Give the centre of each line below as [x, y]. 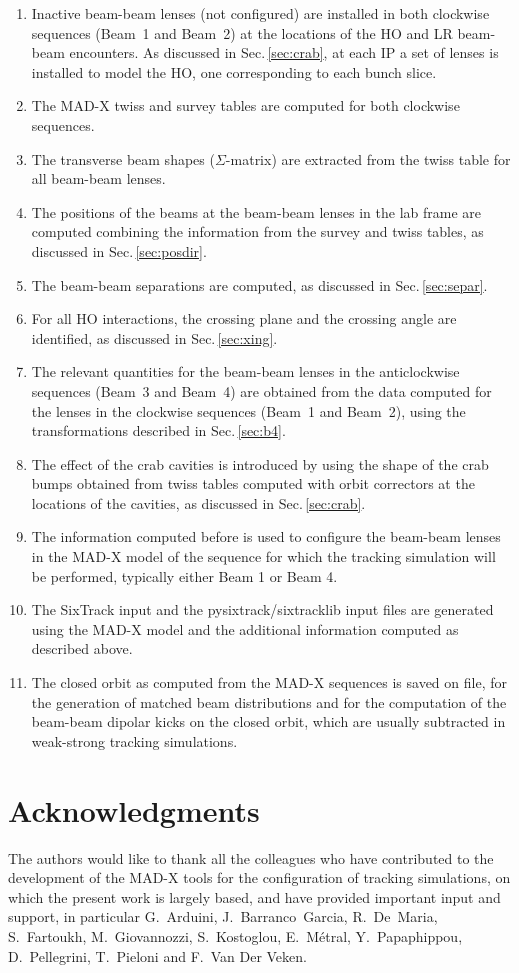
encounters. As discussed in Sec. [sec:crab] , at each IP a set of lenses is [284, 52]
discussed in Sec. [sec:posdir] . [119, 250]
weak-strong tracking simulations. [134, 740]
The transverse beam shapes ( [123, 158]
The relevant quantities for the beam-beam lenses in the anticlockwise [245, 371]
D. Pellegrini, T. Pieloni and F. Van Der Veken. [157, 955]
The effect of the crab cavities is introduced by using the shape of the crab [260, 463]
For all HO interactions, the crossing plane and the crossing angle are [244, 318]
